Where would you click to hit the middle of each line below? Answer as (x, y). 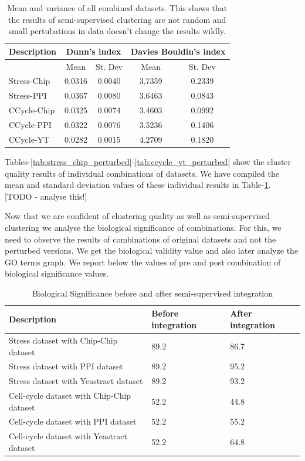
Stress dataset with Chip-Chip (63, 340)
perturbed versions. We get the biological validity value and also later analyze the (152, 250)
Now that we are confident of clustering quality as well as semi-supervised (138, 216)
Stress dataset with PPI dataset (66, 366)
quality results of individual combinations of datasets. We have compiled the (142, 173)
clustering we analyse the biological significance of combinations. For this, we (143, 227)
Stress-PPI (28, 95)
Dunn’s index (94, 51)
